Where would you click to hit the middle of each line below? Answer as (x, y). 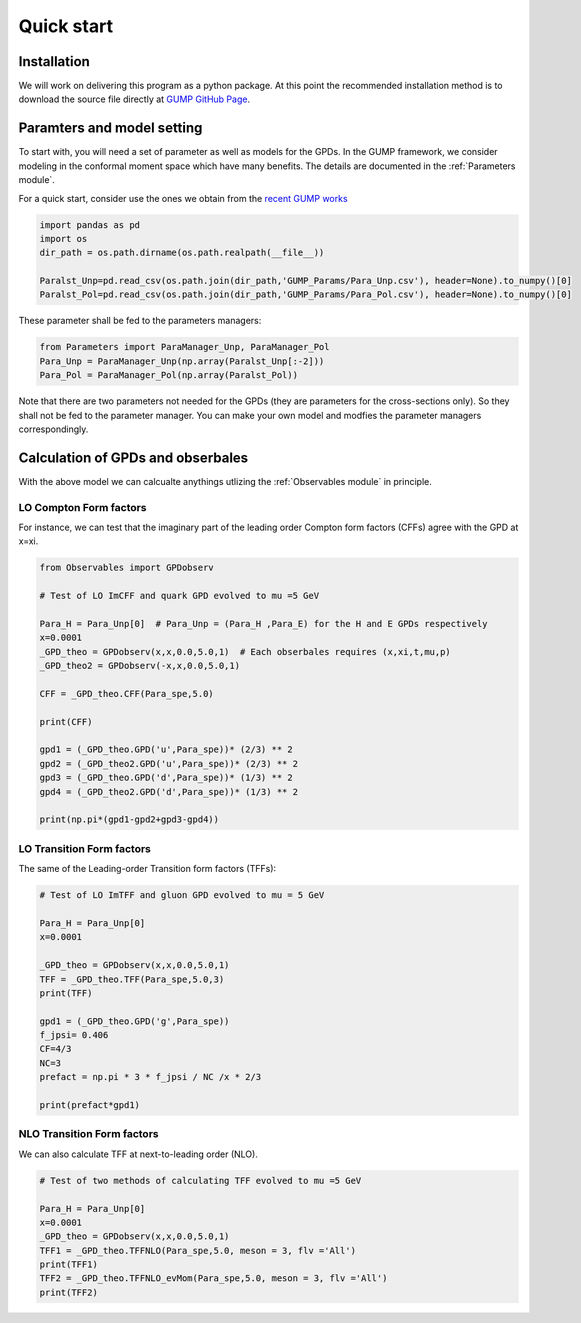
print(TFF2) (69, 1292)
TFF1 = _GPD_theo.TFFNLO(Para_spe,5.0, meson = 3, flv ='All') (198, 1250)
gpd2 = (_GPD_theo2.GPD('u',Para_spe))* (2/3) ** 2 (169, 763)
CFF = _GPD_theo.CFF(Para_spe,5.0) (126, 693)
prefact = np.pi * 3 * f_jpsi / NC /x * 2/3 (150, 1077)
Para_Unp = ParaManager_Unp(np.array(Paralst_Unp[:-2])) (182, 361)
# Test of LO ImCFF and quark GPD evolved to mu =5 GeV (179, 596)
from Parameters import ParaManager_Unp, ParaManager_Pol (184, 347)
